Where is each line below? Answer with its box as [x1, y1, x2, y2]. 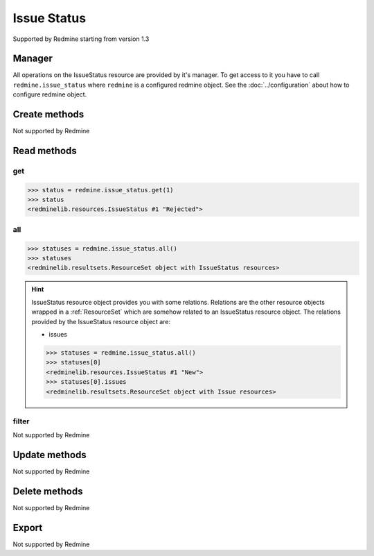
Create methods [12, 108, 84, 121]
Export [12, 521, 43, 534]
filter [12, 416, 30, 426]
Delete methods [12, 485, 83, 497]
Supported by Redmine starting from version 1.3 [12, 35, 150, 43]
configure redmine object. [12, 90, 87, 99]
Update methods [12, 449, 87, 461]
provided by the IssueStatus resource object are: [31, 317, 171, 326]
